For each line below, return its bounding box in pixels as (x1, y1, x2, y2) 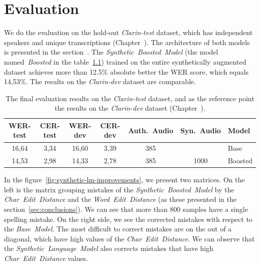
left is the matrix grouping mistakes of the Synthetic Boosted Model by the (4, 184, 234, 194)
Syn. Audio (180, 125, 221, 135)
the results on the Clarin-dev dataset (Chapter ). (54, 103, 205, 113)
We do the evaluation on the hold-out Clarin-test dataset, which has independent (4, 27, 253, 38)
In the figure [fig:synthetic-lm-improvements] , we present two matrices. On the (4, 174, 245, 185)
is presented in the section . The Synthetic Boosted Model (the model (4, 47, 218, 57)
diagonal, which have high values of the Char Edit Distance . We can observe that (4, 233, 255, 243)
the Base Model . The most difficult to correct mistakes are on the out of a (4, 223, 232, 234)
